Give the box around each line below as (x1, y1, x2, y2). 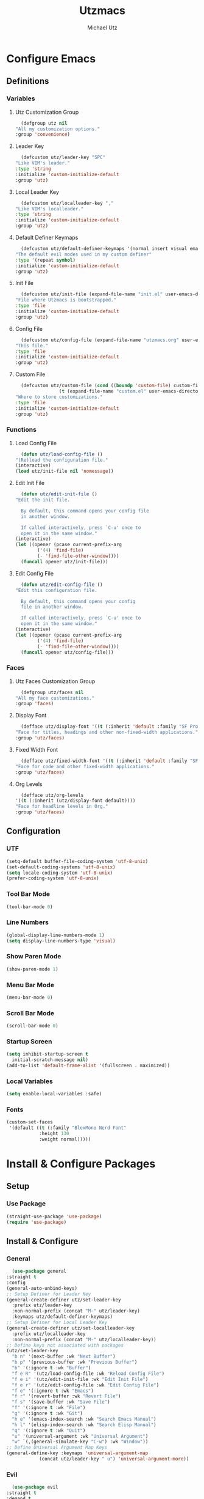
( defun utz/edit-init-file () (21, 491, 97, 497)
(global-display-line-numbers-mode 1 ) (6, 932, 105, 938)
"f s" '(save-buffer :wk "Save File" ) (12, 1399, 111, 1405)
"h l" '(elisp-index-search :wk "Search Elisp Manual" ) (12, 1421, 157, 1428)
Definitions (6, 76, 49, 86)
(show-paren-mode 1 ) (6, 966, 59, 972)
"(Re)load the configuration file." (15, 457, 108, 463)
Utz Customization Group (15, 108, 79, 116)
